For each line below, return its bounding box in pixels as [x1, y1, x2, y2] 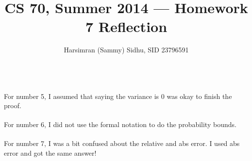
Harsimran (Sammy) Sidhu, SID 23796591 [64, 45, 189, 55]
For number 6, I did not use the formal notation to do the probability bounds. [4, 119, 236, 129]
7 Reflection [85, 16, 168, 36]
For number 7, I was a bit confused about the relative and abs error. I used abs [4, 138, 240, 148]
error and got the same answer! [4, 148, 97, 158]
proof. [4, 100, 21, 111]
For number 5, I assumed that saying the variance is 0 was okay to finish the [4, 91, 232, 101]
